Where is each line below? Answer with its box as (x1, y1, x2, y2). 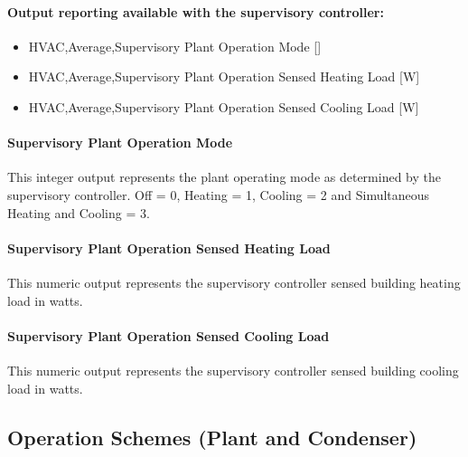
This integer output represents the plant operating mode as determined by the (7, 167, 442, 186)
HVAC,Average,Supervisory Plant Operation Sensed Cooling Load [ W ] (28, 97, 419, 116)
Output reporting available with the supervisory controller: (7, 2, 384, 21)
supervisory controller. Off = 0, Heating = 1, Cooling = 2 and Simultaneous (7, 185, 430, 204)
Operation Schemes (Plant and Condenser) (7, 423, 417, 451)
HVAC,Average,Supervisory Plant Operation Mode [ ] (28, 36, 322, 55)
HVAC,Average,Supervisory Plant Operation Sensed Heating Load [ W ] (28, 67, 420, 86)
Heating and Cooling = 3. (7, 203, 150, 222)
